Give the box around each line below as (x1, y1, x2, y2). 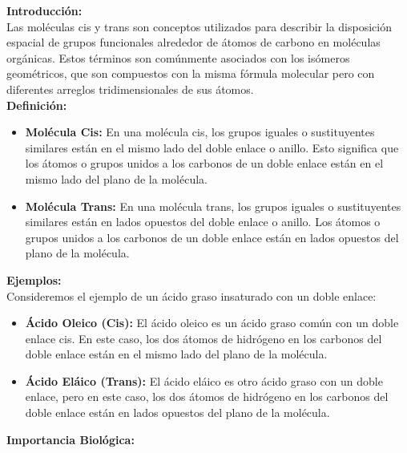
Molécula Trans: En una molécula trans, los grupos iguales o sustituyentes (25, 197, 401, 214)
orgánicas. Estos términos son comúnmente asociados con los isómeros (6, 49, 350, 66)
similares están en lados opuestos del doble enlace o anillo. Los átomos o (25, 213, 381, 230)
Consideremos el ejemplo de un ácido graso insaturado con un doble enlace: (6, 287, 377, 304)
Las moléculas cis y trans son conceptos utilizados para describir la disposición (6, 18, 392, 34)
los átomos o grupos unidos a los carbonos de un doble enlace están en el (25, 155, 384, 172)
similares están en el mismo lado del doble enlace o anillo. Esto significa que (25, 139, 399, 156)
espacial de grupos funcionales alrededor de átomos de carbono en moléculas (6, 34, 381, 51)
